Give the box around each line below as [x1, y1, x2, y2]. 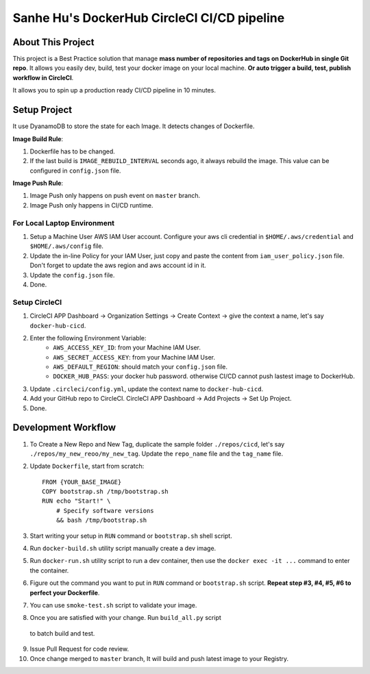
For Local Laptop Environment [12, 218, 115, 227]
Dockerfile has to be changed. [29, 147, 116, 155]
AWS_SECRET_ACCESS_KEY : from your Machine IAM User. [53, 353, 216, 361]
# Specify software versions [56, 507, 154, 514]
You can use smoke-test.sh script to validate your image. [29, 601, 197, 609]
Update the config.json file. [29, 271, 115, 279]
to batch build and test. [29, 629, 95, 637]
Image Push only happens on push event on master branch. [29, 192, 201, 200]
